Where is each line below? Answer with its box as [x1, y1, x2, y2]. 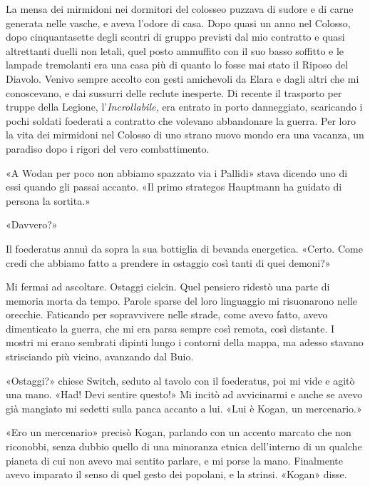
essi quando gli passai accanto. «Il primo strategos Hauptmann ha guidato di [6, 179, 342, 194]
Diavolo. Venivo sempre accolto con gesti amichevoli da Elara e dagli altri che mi [6, 71, 359, 86]
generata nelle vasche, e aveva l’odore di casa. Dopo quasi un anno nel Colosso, [6, 15, 351, 30]
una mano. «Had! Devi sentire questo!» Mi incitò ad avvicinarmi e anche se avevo [6, 387, 363, 402]
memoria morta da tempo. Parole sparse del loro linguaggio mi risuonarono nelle [6, 293, 358, 308]
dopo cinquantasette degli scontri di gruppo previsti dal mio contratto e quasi [6, 29, 345, 44]
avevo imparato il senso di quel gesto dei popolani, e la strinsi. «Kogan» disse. [6, 467, 347, 482]
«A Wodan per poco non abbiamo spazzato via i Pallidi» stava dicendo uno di [6, 165, 348, 180]
